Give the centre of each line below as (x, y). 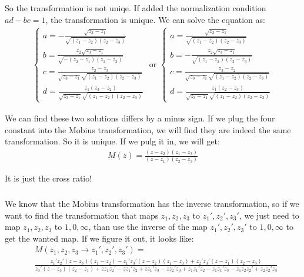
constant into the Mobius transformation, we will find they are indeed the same (148, 129)
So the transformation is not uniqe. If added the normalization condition (136, 8)
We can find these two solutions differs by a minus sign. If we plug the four (140, 118)
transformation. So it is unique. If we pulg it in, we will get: (112, 141)
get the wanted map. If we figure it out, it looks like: (99, 238)
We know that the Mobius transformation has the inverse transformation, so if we (152, 203)
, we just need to (269, 215)
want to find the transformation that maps (82, 215)
